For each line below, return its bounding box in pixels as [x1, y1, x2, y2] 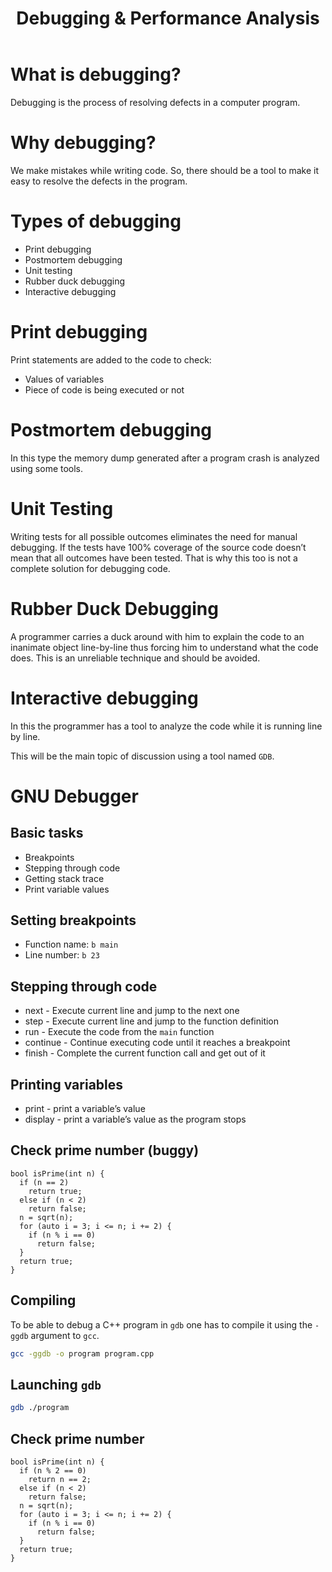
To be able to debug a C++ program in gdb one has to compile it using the [10, 1318, 313, 1331]
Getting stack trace [24, 872, 105, 884]
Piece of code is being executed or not [24, 383, 185, 396]
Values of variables [24, 373, 105, 385]
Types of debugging [10, 210, 182, 233]
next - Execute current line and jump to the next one [24, 1005, 240, 1017]
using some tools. [10, 462, 84, 474]
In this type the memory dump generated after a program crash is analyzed [10, 452, 320, 464]
